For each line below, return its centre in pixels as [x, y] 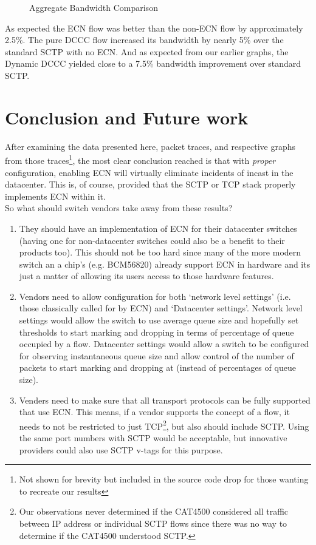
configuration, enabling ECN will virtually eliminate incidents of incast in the [149, 172]
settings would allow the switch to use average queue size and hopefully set [159, 320]
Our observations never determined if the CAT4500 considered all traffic [154, 511]
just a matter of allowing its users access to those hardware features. [146, 276]
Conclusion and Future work [127, 117]
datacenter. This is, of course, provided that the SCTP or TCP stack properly [150, 184]
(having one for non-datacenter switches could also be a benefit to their [152, 240]
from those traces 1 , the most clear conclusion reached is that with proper [140, 159]
